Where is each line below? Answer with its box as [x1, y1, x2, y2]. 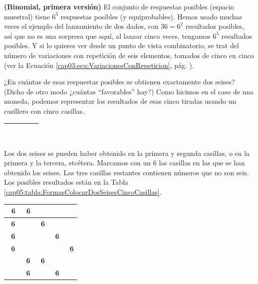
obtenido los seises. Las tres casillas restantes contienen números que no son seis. [4, 167, 249, 177]
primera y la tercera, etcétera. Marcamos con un [4, 157, 151, 168]
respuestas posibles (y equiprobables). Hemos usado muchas [61, 11, 242, 21]
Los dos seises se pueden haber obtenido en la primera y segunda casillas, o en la [4, 147, 250, 158]
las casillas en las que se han [159, 157, 245, 168]
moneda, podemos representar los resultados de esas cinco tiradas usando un [4, 96, 236, 106]
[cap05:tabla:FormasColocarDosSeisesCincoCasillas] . [4, 186, 162, 197]
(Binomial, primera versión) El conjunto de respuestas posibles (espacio [4, 1, 234, 11]
